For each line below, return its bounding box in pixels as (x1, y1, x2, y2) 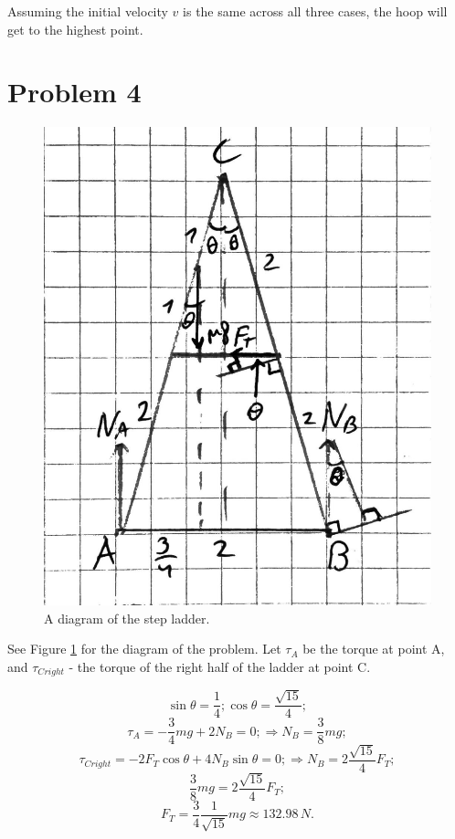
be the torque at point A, (302, 639, 445, 658)
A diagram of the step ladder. (44, 608, 210, 627)
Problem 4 (7, 73, 142, 110)
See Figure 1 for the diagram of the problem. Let (7, 639, 281, 658)
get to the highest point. (7, 19, 143, 38)
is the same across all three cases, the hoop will (183, 2, 448, 20)
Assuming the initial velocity (7, 2, 168, 20)
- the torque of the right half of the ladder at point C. (69, 656, 371, 676)
